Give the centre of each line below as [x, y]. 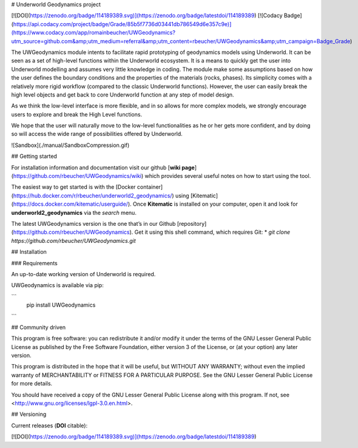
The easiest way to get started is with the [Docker [73, 187]
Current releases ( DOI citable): [49, 426]
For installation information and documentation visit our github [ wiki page [103, 168]
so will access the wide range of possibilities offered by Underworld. [97, 134]
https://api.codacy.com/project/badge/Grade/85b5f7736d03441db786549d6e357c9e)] [122, 24]
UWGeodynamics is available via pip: [58, 285]
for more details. [32, 384]
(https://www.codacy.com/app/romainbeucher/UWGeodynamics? [93, 33]
